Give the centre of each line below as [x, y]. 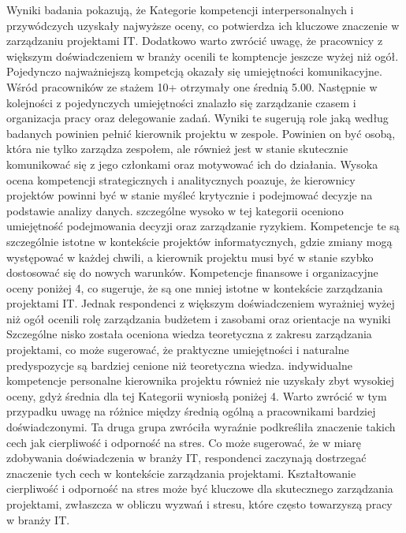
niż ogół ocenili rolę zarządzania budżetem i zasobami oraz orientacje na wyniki [199, 318]
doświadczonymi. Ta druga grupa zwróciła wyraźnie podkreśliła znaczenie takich [201, 427]
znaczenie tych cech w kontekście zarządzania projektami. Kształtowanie [181, 473]
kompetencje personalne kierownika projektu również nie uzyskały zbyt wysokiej [200, 380]
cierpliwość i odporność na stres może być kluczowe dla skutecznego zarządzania [200, 488]
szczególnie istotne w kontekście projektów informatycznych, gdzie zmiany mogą [199, 241]
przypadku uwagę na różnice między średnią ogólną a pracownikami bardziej [191, 411]
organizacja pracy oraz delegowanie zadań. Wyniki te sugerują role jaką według [197, 118]
